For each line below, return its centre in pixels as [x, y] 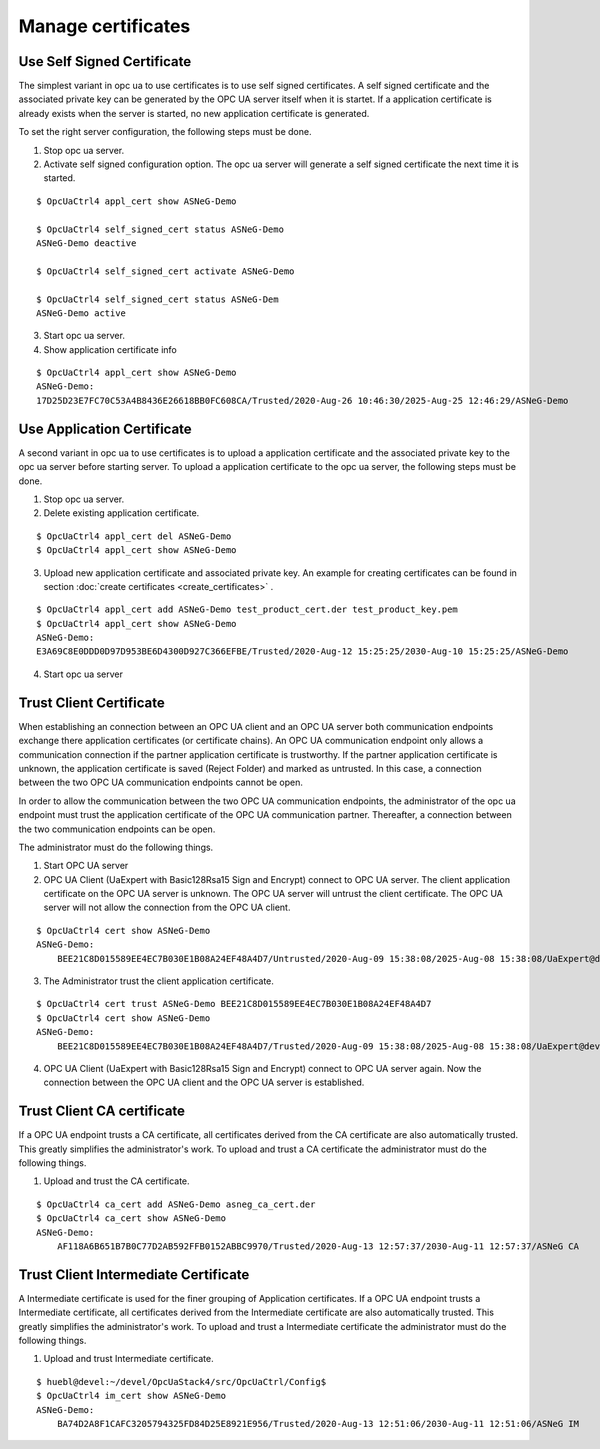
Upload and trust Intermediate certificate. [128, 1359]
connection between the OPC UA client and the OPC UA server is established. [204, 1082]
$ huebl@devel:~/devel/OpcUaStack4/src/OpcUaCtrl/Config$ [181, 1381]
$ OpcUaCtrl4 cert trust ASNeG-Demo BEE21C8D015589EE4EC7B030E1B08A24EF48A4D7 [234, 1004]
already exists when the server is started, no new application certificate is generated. [194, 113]
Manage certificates [104, 26]
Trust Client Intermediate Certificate [134, 1274]
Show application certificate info [110, 349]
